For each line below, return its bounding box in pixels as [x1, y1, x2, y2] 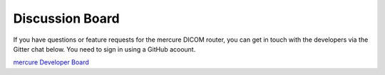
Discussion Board [13, 11, 120, 26]
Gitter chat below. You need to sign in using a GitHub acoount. [13, 45, 196, 53]
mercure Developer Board [13, 58, 89, 67]
